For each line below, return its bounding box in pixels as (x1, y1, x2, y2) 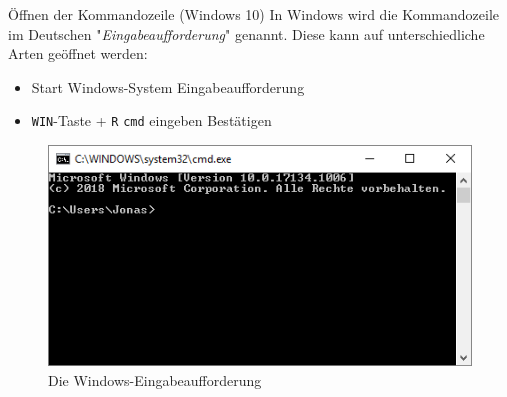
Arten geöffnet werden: (8, 43, 148, 64)
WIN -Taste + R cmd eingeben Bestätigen (31, 110, 272, 131)
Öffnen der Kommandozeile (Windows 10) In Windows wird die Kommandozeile (8, 4, 500, 24)
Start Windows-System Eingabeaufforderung (31, 76, 305, 97)
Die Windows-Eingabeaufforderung (48, 369, 262, 390)
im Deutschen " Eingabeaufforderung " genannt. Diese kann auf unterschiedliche (8, 23, 485, 44)
